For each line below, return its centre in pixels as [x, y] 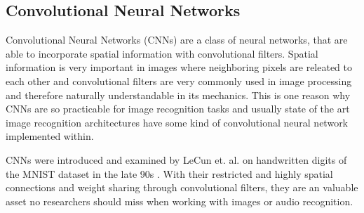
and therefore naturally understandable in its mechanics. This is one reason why [178, 95]
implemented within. [50, 136]
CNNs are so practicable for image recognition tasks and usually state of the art [178, 109]
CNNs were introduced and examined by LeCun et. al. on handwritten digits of [176, 159]
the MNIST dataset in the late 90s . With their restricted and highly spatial [169, 173]
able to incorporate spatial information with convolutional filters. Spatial [162, 53]
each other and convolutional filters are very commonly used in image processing [179, 80]
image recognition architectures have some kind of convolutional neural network [177, 122]
